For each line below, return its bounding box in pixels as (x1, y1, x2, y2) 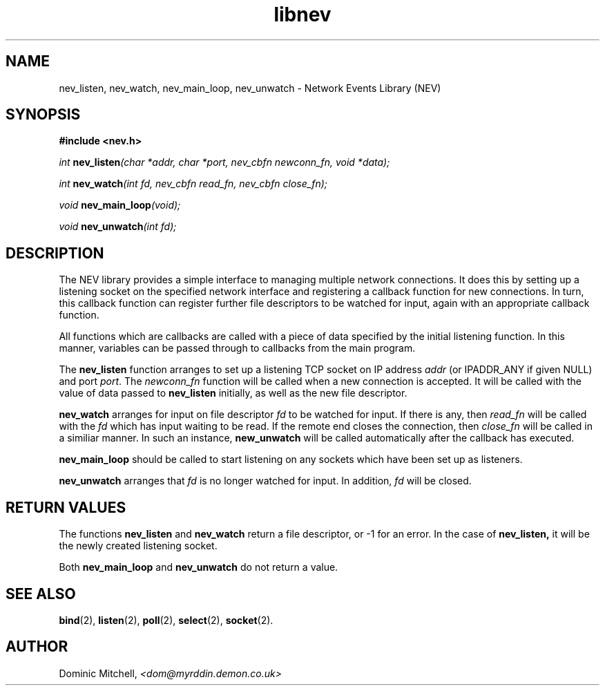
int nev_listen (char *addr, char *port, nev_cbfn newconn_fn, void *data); (59, 156, 390, 169)
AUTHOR (6, 638, 68, 656)
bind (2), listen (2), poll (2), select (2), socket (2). (59, 614, 273, 626)
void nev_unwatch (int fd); (59, 220, 177, 233)
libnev (273, 3, 332, 26)
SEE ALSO (6, 585, 76, 603)
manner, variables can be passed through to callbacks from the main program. (59, 342, 416, 354)
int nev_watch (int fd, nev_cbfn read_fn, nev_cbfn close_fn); (59, 178, 328, 190)
